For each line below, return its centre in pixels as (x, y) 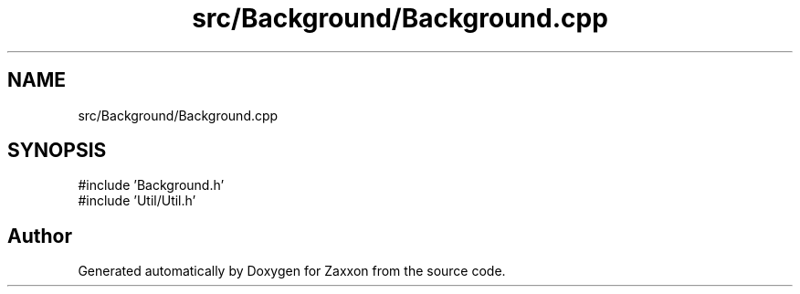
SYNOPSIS (57, 151)
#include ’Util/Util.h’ (137, 201)
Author (40, 236)
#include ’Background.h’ (151, 185)
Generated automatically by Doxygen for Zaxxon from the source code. (292, 271)
